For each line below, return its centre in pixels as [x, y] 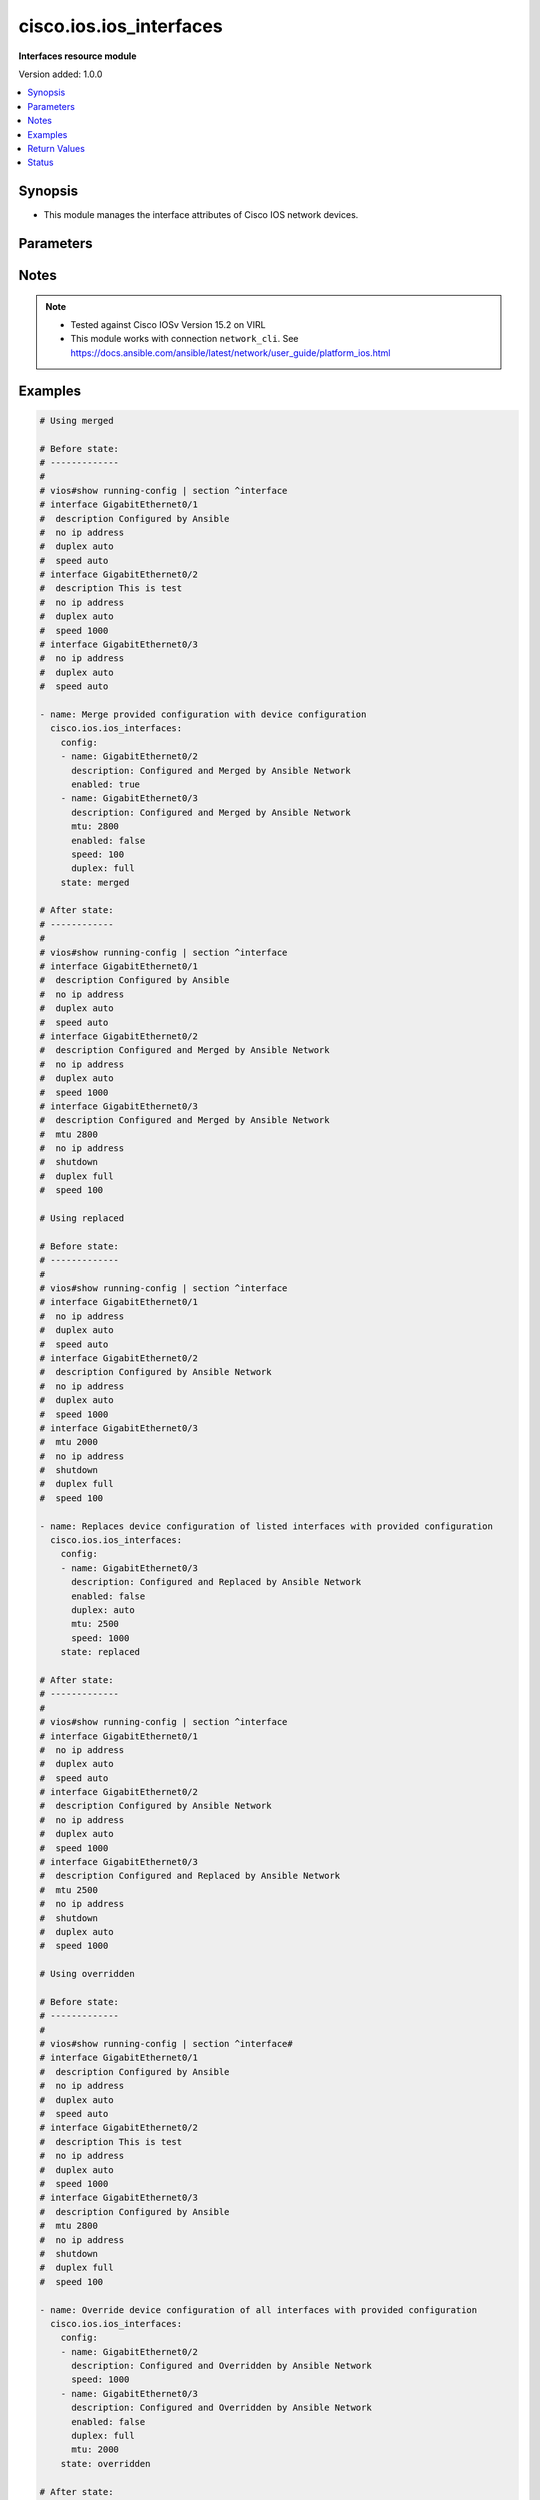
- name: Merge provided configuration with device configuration [203, 714]
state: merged [95, 882]
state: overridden [105, 2463]
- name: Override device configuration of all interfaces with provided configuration [258, 2309]
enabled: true [105, 784]
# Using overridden [87, 1974]
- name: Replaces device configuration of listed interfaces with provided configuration [266, 1526]
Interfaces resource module [77, 56]
